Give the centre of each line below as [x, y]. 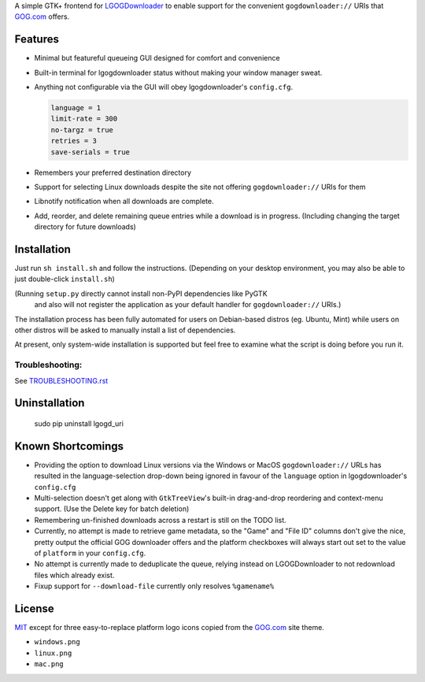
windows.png [57, 642]
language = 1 [76, 108]
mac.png [49, 664]
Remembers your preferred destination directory [113, 172]
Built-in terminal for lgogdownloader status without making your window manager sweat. [178, 72]
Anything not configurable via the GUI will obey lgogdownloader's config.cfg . [164, 87]
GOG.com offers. [42, 17]
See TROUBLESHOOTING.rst [61, 380]
